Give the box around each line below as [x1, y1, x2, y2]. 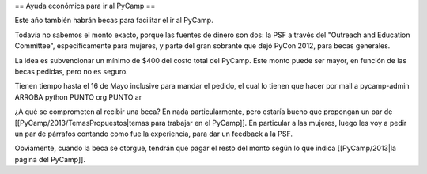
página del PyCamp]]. [14, 154, 86, 164]
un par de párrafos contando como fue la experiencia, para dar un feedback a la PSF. [14, 129, 293, 138]
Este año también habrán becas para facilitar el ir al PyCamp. [14, 16, 213, 25]
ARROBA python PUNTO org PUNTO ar [14, 92, 142, 102]
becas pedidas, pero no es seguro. [14, 66, 128, 76]
